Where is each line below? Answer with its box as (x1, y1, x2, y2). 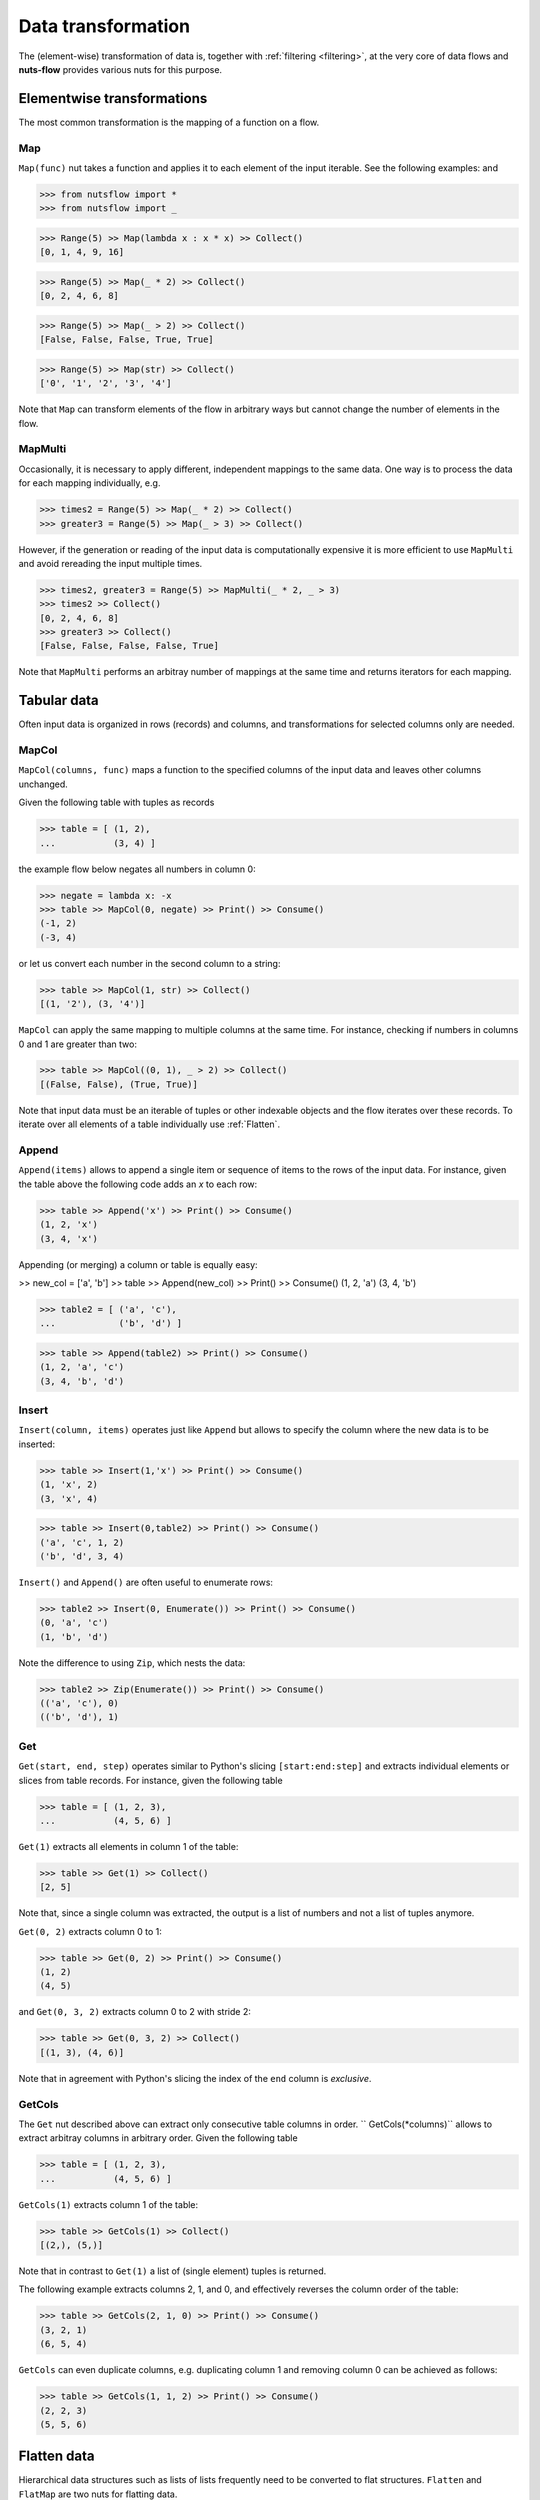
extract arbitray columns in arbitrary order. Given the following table (18, 2132, 299, 2144)
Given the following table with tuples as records (18, 796, 215, 809)
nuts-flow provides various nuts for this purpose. (18, 63, 223, 75)
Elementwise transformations (18, 90, 208, 107)
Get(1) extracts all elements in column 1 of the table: (18, 1840, 239, 1852)
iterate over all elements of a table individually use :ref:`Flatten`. (18, 1118, 280, 1130)
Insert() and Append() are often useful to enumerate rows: (18, 1576, 274, 1588)
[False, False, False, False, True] (39, 640, 220, 652)
